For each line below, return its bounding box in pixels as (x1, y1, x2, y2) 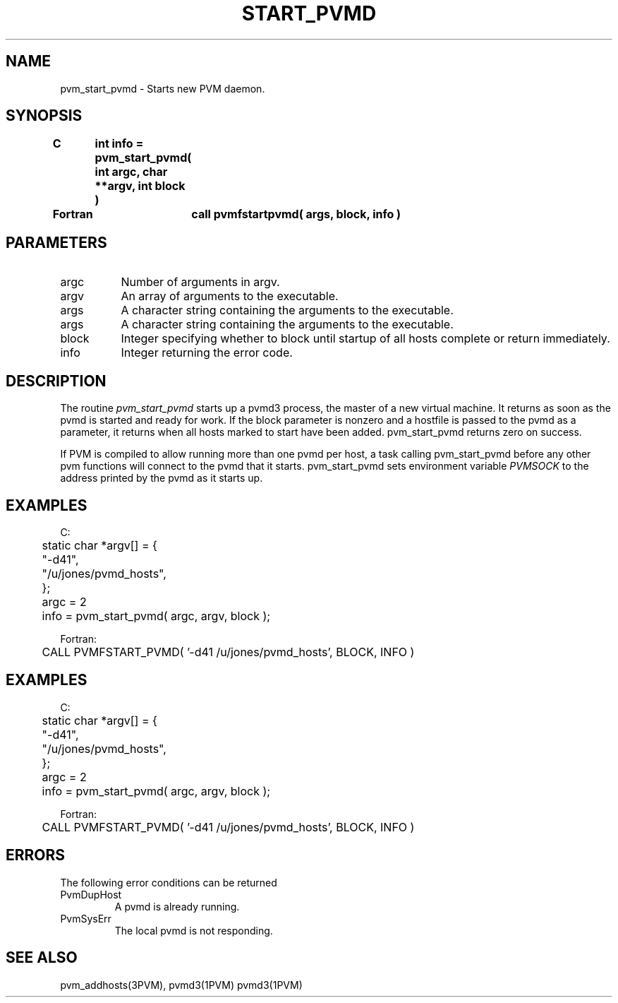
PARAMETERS (6, 233, 107, 251)
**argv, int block (95, 179, 186, 194)
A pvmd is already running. (114, 900, 240, 913)
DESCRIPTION (6, 372, 107, 390)
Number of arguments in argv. (121, 275, 280, 290)
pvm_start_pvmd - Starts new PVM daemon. (60, 82, 265, 95)
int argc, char (95, 165, 168, 179)
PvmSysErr (60, 912, 111, 925)
